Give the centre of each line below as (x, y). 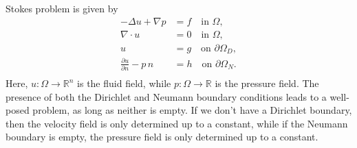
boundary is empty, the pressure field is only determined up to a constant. (162, 137)
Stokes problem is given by (62, 8)
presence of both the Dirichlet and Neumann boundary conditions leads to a (166, 96)
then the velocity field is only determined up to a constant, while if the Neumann (177, 123)
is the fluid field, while (124, 83)
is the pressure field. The (267, 83)
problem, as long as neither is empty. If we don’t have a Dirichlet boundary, (192, 110)
